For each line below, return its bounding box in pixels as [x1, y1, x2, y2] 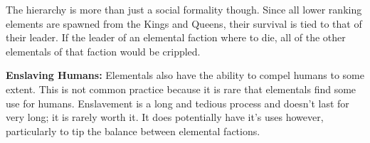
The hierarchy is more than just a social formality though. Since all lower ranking [6, 2, 362, 16]
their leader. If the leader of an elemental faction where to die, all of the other [6, 30, 346, 45]
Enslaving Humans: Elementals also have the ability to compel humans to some [6, 68, 364, 83]
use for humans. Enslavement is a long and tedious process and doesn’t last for [6, 95, 349, 110]
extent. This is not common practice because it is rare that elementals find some [6, 81, 356, 96]
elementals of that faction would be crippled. [6, 43, 201, 58]
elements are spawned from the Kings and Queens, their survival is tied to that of [6, 16, 362, 31]
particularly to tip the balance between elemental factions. [6, 123, 260, 138]
